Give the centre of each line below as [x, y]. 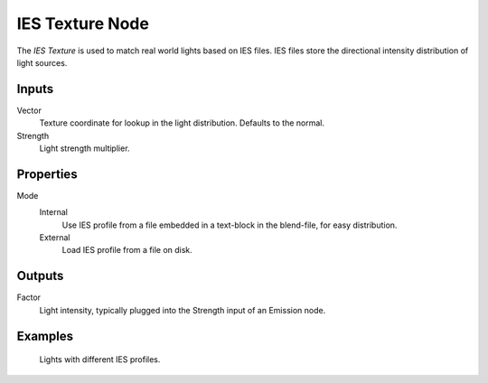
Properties [47, 174]
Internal [53, 212]
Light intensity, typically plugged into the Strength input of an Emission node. [183, 310]
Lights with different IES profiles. [100, 360]
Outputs [40, 276]
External [55, 238]
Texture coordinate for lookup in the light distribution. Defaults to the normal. [182, 123]
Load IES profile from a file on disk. [127, 250]
